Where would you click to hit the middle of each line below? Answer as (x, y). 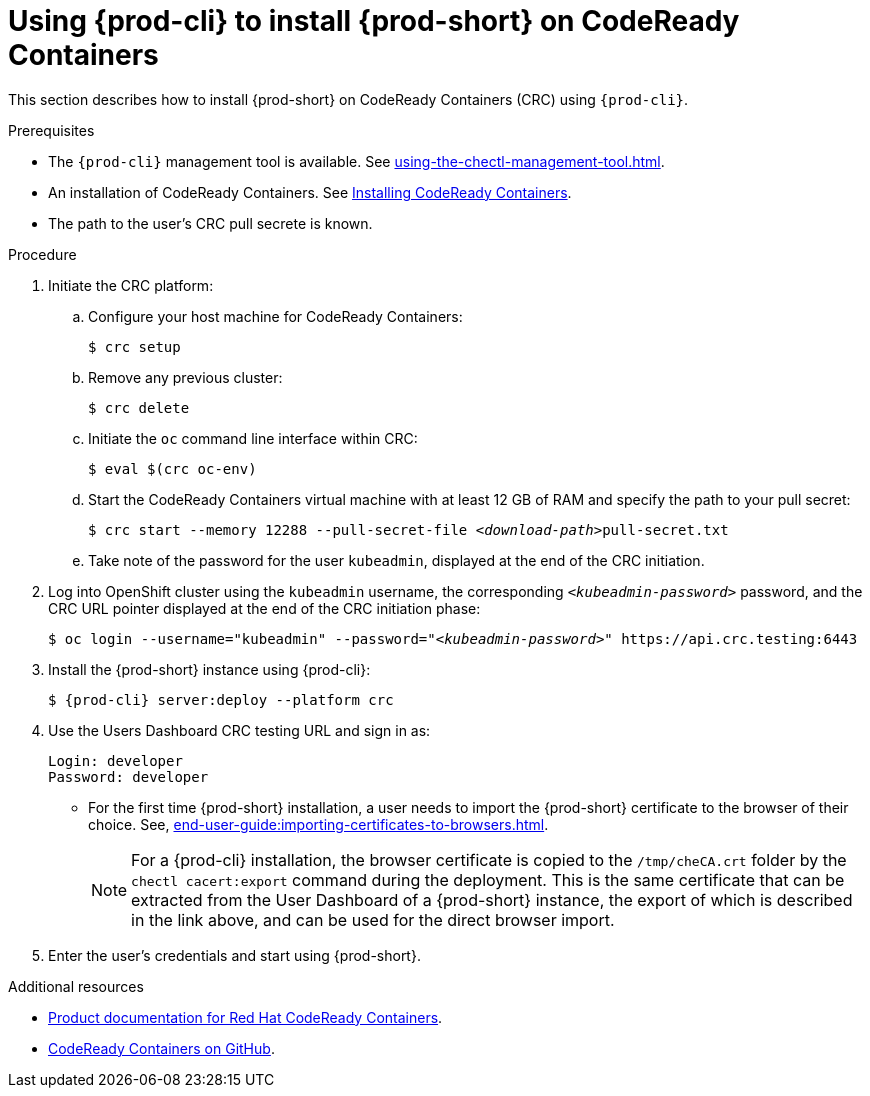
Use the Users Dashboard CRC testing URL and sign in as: (239, 730)
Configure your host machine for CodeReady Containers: (275, 316)
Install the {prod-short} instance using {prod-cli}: (209, 669)
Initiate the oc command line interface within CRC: (253, 438)
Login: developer (115, 760)
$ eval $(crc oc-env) (172, 468)
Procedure (42, 254)
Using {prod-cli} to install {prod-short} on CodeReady (374, 21)
